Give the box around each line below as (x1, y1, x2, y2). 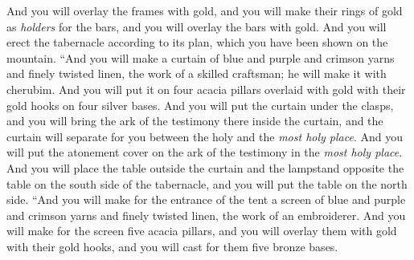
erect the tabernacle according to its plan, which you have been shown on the (6, 34, 388, 51)
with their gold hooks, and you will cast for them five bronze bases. (6, 238, 338, 254)
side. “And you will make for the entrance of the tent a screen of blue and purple (6, 191, 406, 208)
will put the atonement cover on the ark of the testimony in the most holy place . (6, 144, 403, 160)
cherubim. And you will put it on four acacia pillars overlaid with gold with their (6, 80, 406, 97)
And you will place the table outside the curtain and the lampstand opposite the (6, 159, 404, 176)
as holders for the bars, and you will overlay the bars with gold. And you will (6, 18, 387, 35)
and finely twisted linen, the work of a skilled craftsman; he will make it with (6, 65, 387, 82)
